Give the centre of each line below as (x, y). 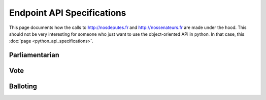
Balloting (23, 87)
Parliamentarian (34, 55)
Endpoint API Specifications (68, 13)
